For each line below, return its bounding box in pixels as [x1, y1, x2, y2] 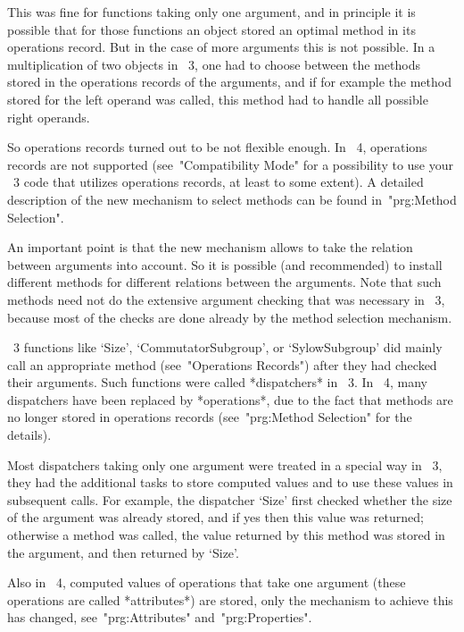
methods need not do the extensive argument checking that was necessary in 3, [7, 290, 445, 308]
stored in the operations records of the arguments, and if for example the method [7, 72, 452, 91]
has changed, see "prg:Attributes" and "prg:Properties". [7, 608, 312, 627]
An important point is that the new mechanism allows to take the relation [7, 238, 413, 257]
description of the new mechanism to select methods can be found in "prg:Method [7, 190, 457, 208]
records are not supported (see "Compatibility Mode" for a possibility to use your [7, 155, 454, 173]
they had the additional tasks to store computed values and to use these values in [7, 473, 453, 492]
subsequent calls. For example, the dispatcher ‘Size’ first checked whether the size [7, 490, 452, 509]
